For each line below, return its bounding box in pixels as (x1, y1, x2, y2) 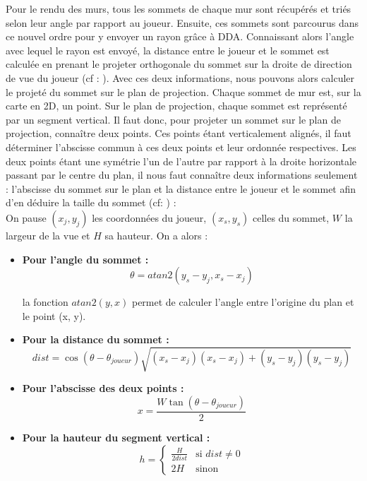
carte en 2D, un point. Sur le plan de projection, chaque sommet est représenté (6, 98, 347, 113)
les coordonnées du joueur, (92, 210, 207, 225)
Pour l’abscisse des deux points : (22, 381, 184, 396)
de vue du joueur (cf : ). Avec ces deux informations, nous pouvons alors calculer (6, 70, 355, 85)
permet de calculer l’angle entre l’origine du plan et (131, 295, 354, 309)
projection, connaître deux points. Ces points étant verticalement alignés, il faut (6, 126, 351, 141)
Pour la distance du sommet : (22, 332, 169, 347)
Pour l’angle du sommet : (22, 251, 149, 266)
